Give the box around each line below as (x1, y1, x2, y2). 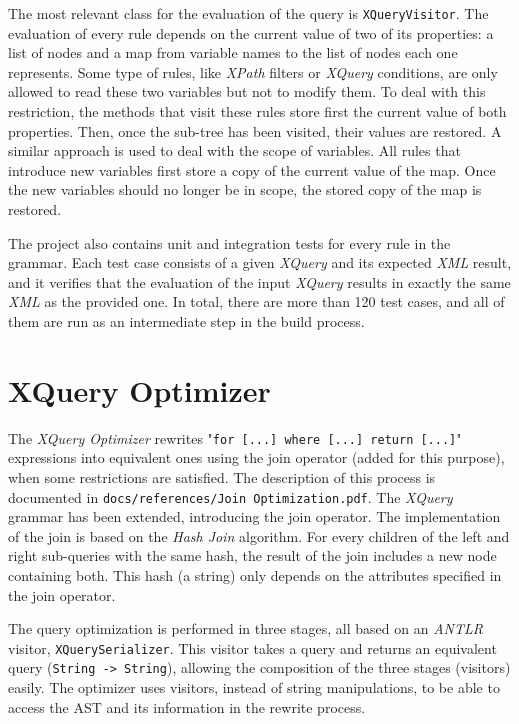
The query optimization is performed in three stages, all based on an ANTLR (8, 618, 483, 639)
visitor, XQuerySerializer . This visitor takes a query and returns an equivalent (8, 637, 497, 658)
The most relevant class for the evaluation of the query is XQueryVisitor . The (8, 3, 489, 23)
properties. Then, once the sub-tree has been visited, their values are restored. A (8, 120, 502, 141)
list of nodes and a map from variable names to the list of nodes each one (8, 42, 458, 63)
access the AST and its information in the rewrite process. (8, 696, 366, 717)
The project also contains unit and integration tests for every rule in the (8, 232, 451, 253)
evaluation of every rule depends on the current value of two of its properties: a (8, 22, 494, 43)
